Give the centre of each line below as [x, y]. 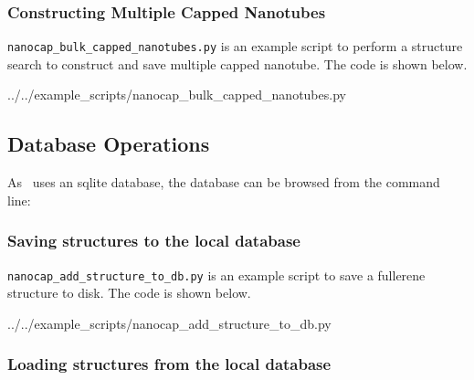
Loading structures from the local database [169, 364]
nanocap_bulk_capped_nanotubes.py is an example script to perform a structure [235, 46]
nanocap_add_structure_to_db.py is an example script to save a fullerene [216, 274]
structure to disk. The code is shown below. [129, 293]
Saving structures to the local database [154, 241]
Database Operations [109, 144]
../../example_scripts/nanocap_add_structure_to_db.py [169, 323]
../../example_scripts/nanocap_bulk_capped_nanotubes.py [177, 95]
